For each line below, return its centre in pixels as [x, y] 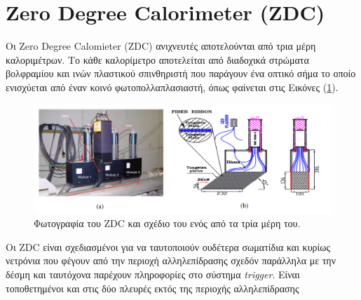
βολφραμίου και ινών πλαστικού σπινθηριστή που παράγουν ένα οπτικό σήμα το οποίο [181, 73]
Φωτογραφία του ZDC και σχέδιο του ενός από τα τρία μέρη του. [167, 223]
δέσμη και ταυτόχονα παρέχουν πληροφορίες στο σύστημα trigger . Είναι [153, 274]
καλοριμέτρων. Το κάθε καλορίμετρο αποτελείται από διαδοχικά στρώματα [157, 59]
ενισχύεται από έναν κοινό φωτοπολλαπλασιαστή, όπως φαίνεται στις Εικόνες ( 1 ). [172, 87]
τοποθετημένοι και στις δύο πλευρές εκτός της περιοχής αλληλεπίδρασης [152, 288]
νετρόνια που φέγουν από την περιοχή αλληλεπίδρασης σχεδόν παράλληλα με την [171, 260]
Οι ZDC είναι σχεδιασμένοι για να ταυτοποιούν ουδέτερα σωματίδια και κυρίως [168, 246]
